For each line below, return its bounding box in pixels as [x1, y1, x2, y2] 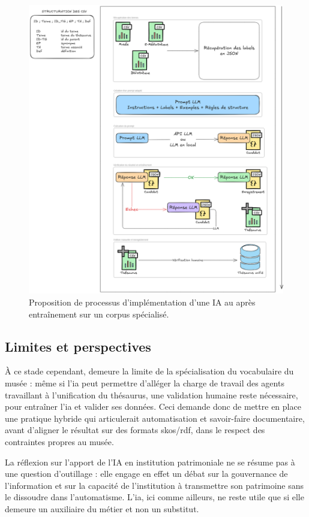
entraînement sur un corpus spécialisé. [29, 307, 169, 320]
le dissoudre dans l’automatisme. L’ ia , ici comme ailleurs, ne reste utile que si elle [5, 491, 304, 503]
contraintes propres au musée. [5, 435, 114, 448]
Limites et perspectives [5, 337, 151, 355]
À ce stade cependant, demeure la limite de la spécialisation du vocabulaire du [5, 365, 294, 377]
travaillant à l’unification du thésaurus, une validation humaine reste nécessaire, [5, 388, 298, 401]
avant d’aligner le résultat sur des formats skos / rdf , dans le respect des [5, 424, 265, 436]
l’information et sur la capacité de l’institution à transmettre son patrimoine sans [5, 479, 304, 491]
